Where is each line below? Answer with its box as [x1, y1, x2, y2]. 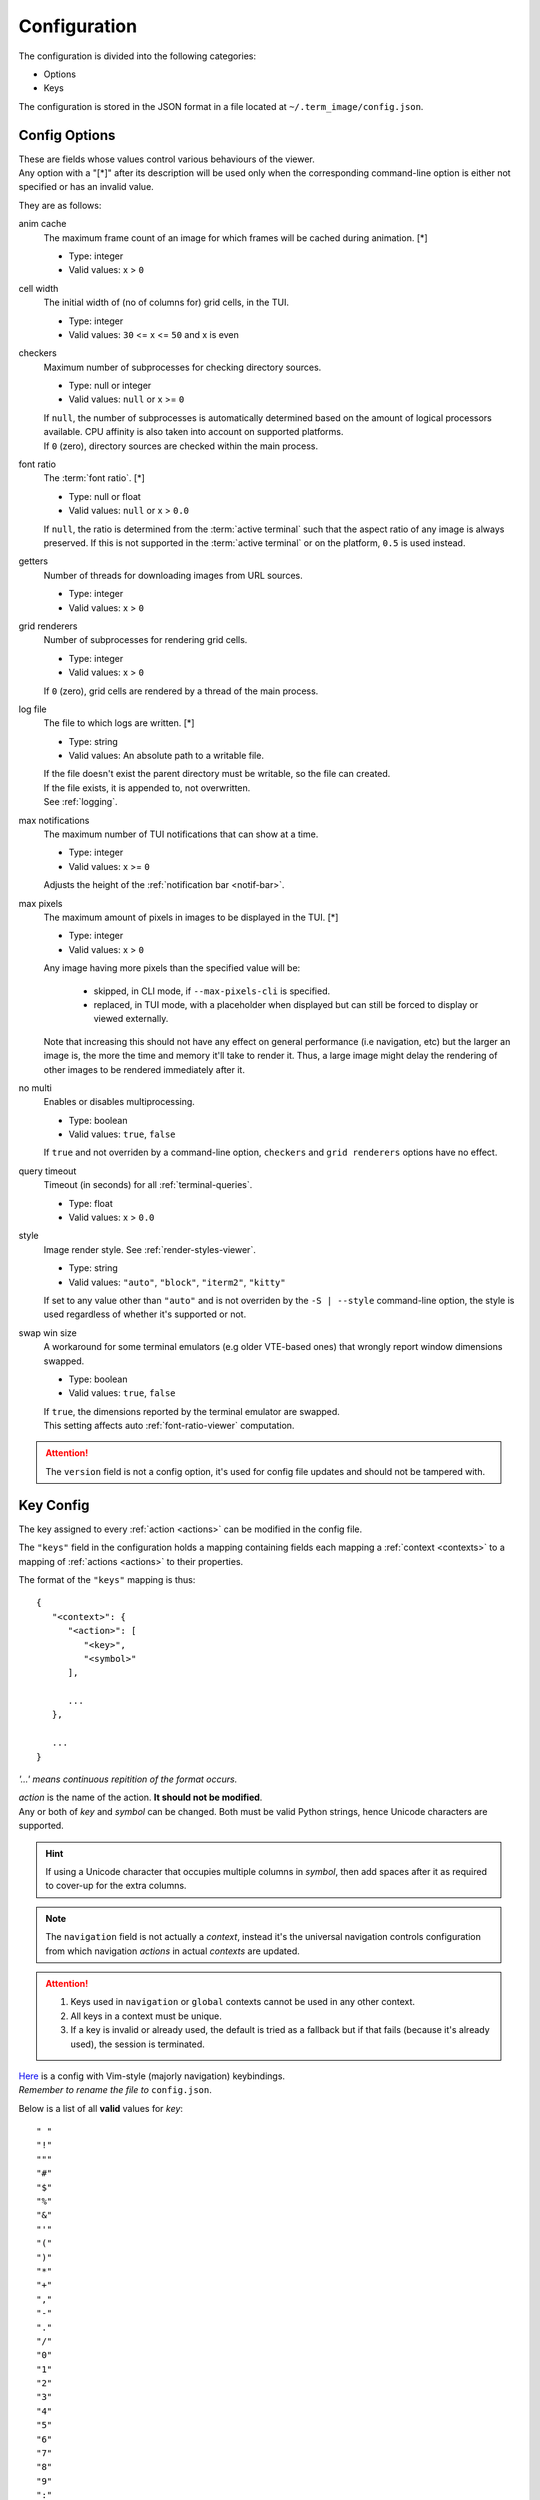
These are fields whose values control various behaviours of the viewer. [18, 153, 315, 165]
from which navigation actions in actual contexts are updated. [45, 1945, 300, 1957]
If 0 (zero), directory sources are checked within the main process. [43, 440, 319, 452]
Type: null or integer [68, 380, 152, 392]
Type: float [68, 1197, 114, 1209]
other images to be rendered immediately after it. [43, 1063, 245, 1075]
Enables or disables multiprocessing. [43, 1096, 195, 1108]
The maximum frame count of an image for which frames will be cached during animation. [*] [43, 231, 429, 244]
